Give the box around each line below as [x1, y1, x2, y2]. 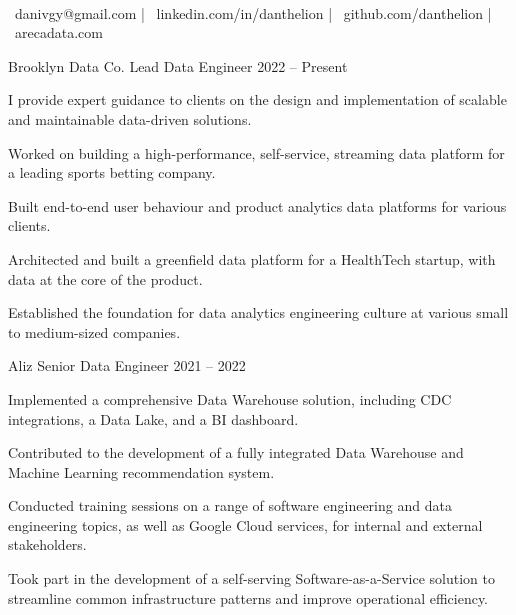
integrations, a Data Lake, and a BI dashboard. [8, 408, 299, 429]
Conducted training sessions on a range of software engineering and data [8, 495, 452, 516]
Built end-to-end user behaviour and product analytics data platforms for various [8, 195, 507, 216]
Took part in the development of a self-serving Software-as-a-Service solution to [8, 568, 495, 589]
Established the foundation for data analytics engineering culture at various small [8, 302, 509, 323]
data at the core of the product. [8, 268, 203, 289]
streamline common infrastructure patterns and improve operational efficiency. [8, 587, 489, 608]
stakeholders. [8, 534, 87, 555]
